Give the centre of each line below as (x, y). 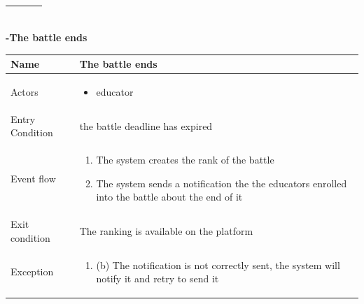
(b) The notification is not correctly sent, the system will (218, 265)
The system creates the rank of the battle (185, 160)
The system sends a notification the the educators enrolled (222, 183)
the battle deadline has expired (146, 125)
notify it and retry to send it (157, 278)
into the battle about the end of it (169, 197)
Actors (24, 91)
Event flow (33, 178)
